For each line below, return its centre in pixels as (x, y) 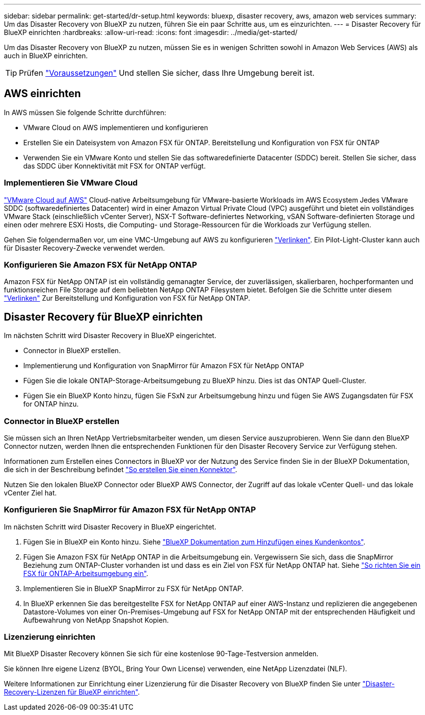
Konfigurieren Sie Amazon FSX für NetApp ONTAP (101, 264)
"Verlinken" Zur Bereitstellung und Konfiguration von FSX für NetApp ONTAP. (127, 298)
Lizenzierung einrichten (50, 637)
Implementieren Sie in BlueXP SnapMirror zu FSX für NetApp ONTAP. (133, 588)
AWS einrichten (42, 94)
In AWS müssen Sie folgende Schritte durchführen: (85, 112)
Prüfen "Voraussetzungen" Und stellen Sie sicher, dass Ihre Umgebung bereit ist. (167, 73)
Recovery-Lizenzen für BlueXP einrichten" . (72, 692)
